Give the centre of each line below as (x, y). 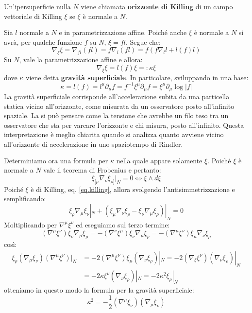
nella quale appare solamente (159, 160)
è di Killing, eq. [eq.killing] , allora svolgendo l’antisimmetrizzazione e (133, 189)
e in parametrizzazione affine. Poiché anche (123, 32)
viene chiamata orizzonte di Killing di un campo (157, 6)
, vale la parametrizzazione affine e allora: (81, 60)
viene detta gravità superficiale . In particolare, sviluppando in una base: (137, 77)
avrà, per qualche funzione (43, 42)
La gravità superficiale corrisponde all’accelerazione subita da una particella (117, 96)
